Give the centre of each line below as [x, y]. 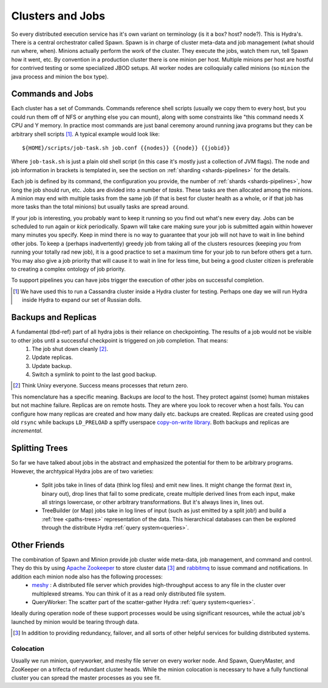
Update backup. [52, 366]
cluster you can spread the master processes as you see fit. [86, 678]
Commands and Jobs [52, 94]
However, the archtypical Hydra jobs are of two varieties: [83, 471]
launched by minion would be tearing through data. [75, 622]
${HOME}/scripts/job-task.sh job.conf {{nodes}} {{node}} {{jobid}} [126, 148]
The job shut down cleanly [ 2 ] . [70, 349]
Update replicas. [52, 357]
